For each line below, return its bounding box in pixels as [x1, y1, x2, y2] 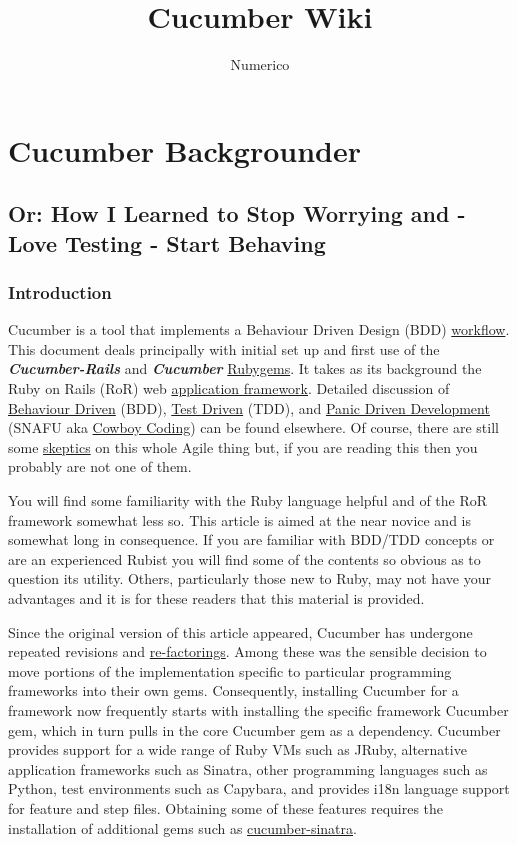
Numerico [230, 54, 290, 75]
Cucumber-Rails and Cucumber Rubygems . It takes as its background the [8, 358, 482, 379]
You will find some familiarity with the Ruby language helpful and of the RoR [8, 490, 488, 511]
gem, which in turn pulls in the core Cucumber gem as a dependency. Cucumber [8, 719, 501, 740]
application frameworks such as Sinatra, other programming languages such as [8, 758, 488, 779]
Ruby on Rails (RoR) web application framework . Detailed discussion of [8, 378, 450, 399]
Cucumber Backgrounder [8, 129, 361, 170]
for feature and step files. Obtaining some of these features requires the [8, 797, 444, 818]
